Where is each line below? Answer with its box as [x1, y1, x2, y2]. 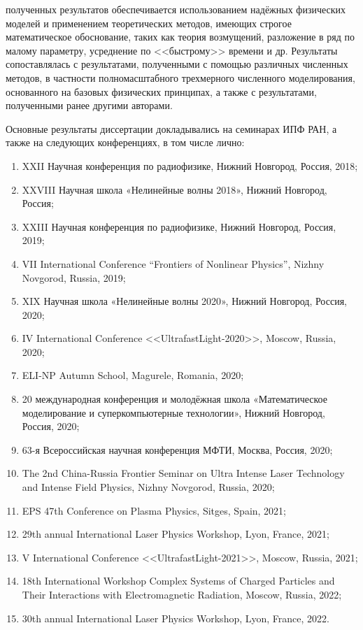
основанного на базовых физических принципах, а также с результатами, [6, 84, 317, 99]
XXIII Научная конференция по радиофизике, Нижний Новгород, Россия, [22, 219, 336, 234]
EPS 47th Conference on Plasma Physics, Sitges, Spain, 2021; [22, 503, 286, 517]
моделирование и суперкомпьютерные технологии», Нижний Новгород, [22, 405, 325, 420]
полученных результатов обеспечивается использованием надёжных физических [6, 2, 346, 16]
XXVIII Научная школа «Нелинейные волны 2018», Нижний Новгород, [22, 182, 327, 196]
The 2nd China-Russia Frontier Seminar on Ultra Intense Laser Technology [22, 466, 345, 480]
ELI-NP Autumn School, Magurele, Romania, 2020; [22, 368, 244, 382]
